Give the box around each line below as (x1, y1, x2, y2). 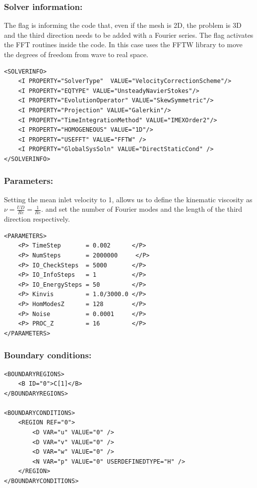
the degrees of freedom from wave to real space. (4, 49, 148, 59)
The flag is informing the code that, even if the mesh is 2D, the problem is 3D (4, 20, 242, 30)
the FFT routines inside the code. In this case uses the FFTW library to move (4, 39, 243, 50)
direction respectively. (4, 214, 70, 224)
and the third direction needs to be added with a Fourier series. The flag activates (4, 29, 254, 40)
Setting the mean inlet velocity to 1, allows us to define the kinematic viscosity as (4, 194, 253, 204)
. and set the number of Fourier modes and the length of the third (41, 204, 243, 214)
